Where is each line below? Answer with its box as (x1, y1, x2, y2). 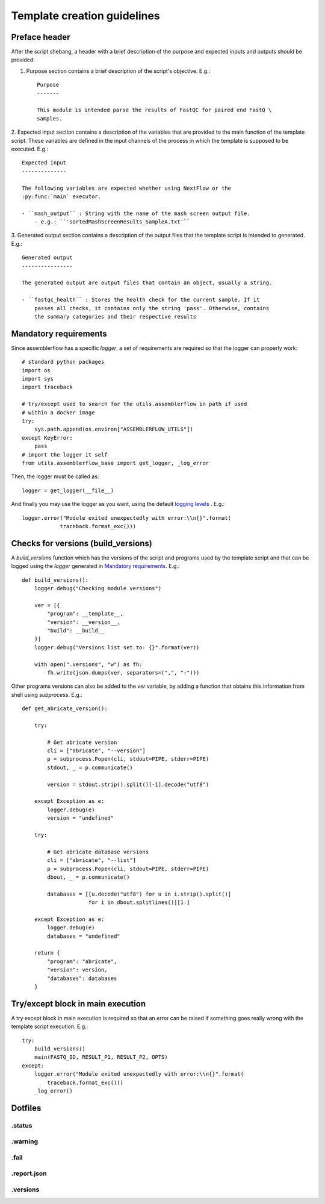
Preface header (11, 32, 70, 42)
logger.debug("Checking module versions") (34, 585, 162, 592)
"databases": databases (47, 975, 117, 982)
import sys (22, 375, 54, 382)
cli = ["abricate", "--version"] (47, 747, 146, 754)
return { (34, 949, 60, 956)
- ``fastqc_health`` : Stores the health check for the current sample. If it (22, 296, 260, 304)
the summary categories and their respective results (34, 313, 197, 320)
